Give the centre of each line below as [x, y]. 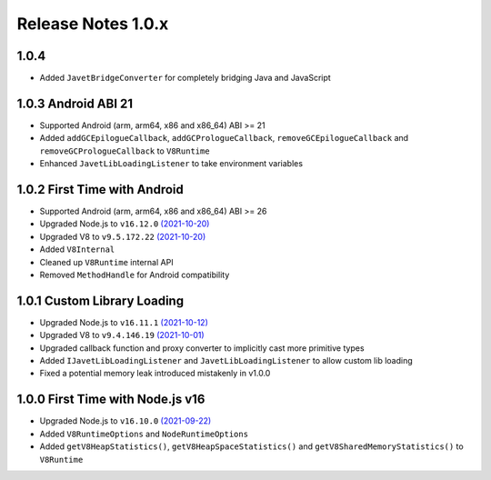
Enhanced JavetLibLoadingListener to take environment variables [171, 164]
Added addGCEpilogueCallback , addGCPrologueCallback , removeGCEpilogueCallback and [224, 138]
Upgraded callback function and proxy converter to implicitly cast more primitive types [202, 348]
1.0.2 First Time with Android [100, 190]
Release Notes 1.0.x [93, 24]
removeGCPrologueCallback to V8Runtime [125, 151]
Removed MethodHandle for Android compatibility [135, 275]
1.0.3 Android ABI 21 [75, 103]
